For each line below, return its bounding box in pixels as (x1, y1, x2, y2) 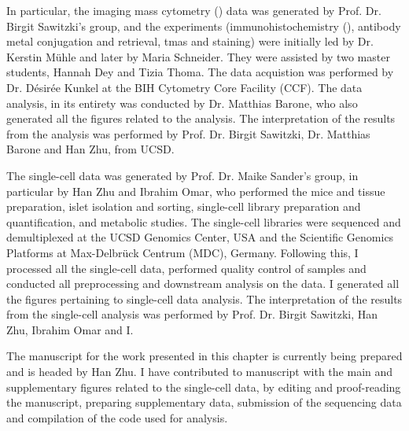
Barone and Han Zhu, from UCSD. (6, 141, 175, 157)
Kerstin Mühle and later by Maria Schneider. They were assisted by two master (6, 48, 390, 64)
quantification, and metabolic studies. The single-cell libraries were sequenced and (6, 213, 401, 230)
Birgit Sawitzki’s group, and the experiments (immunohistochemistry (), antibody (6, 17, 401, 34)
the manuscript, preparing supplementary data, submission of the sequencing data (6, 394, 402, 411)
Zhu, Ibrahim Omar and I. (6, 321, 134, 337)
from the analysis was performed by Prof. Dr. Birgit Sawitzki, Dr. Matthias (6, 125, 370, 142)
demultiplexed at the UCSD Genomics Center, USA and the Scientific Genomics (6, 229, 394, 245)
